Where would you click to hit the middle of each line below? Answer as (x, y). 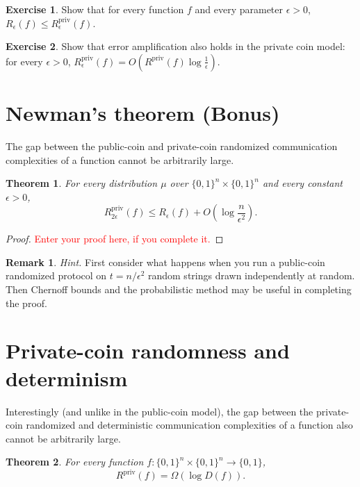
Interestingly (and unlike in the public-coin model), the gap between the (159, 411)
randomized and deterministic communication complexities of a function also (189, 425)
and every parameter (239, 9)
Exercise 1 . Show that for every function (95, 9)
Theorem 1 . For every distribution (82, 183)
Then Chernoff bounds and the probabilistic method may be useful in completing (179, 289)
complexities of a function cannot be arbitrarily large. (120, 159)
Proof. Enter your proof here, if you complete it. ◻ (115, 239)
